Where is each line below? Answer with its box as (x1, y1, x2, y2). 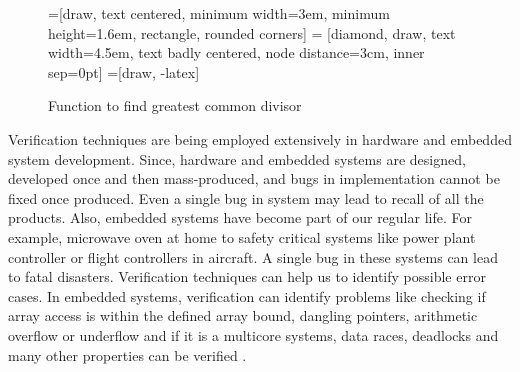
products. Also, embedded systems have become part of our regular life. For (8, 207, 472, 228)
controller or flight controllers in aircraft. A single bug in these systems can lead (8, 246, 498, 267)
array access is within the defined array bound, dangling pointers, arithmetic (8, 305, 478, 326)
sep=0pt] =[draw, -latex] (48, 61, 200, 82)
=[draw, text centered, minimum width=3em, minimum (48, 3, 390, 23)
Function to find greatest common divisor (48, 95, 302, 116)
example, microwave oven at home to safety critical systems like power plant (8, 226, 476, 247)
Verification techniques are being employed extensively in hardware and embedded (8, 128, 512, 149)
